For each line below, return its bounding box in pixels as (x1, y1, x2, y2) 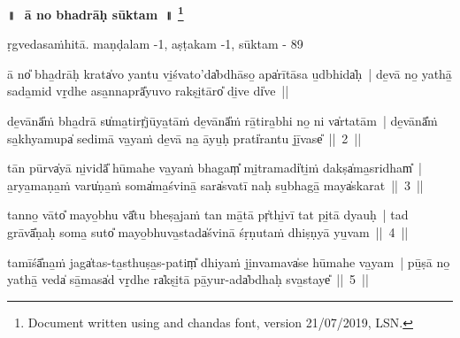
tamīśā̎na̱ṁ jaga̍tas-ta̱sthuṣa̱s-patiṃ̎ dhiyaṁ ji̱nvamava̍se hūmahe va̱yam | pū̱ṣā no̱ (7, 252, 450, 271)
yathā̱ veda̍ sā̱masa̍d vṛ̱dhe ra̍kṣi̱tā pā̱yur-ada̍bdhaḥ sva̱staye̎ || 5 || (7, 270, 369, 288)
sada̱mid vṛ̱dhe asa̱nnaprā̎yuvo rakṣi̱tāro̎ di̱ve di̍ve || (7, 81, 289, 100)
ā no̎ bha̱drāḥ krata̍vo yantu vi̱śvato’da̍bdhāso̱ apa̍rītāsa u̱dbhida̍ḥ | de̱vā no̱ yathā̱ (7, 64, 452, 82)
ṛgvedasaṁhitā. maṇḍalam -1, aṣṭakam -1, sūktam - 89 (7, 35, 303, 53)
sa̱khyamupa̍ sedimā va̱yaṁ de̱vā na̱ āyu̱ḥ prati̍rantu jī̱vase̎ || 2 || (7, 128, 362, 147)
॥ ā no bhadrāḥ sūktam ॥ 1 (7, 3, 184, 23)
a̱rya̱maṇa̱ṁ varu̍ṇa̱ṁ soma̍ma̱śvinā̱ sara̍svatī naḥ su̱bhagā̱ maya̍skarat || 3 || (7, 175, 424, 194)
